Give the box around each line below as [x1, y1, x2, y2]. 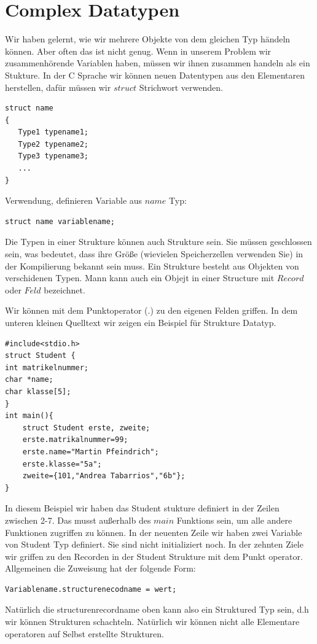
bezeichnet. [44, 283, 85, 296]
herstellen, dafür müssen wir [5, 80, 111, 93]
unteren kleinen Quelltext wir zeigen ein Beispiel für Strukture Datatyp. [5, 316, 276, 328]
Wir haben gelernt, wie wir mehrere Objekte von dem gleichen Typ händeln [5, 33, 291, 45]
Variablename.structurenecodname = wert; [5, 584, 177, 594]
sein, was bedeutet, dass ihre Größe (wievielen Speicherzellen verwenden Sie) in [5, 247, 303, 260]
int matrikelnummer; [5, 363, 89, 372]
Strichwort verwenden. [139, 80, 223, 93]
